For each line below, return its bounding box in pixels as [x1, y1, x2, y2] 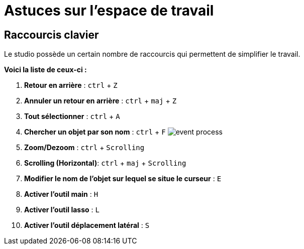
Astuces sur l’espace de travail [4, 2, 214, 19]
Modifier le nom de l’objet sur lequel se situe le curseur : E [24, 174, 222, 183]
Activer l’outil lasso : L [24, 205, 99, 214]
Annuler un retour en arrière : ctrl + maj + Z [24, 96, 177, 105]
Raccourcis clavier [4, 28, 99, 41]
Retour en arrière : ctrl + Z [24, 81, 118, 90]
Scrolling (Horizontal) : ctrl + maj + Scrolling [24, 159, 186, 168]
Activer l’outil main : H [24, 190, 98, 199]
